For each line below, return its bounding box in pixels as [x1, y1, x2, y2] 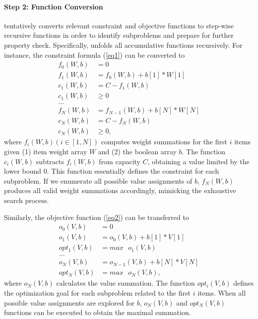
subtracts [36, 156, 64, 166]
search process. [4, 195, 49, 205]
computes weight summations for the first [101, 136, 227, 147]
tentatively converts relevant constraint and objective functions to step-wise [4, 20, 234, 30]
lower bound [4, 166, 42, 176]
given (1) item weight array [4, 146, 87, 157]
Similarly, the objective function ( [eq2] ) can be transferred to [4, 212, 189, 222]
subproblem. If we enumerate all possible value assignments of [4, 175, 193, 186]
